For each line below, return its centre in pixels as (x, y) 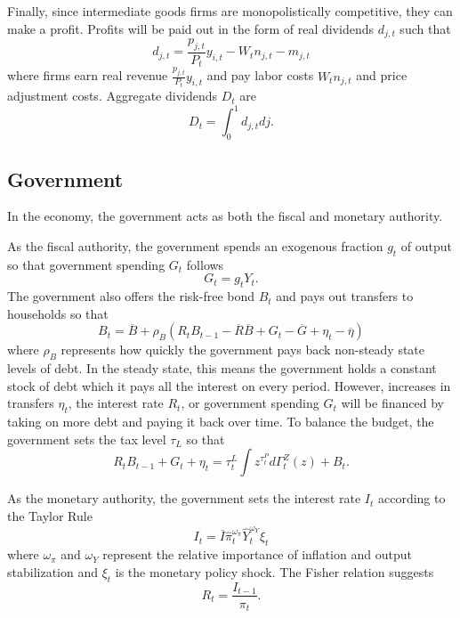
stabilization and (52, 571)
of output (426, 246)
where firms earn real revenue (88, 75)
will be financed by (392, 403)
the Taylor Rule (50, 516)
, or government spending (250, 403)
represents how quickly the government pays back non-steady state (243, 350)
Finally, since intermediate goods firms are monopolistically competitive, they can (230, 11)
